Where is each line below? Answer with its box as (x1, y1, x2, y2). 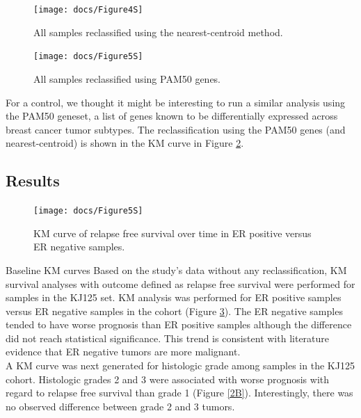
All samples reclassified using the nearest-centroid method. (33, 24, 283, 39)
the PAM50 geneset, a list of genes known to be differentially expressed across (6, 108, 338, 123)
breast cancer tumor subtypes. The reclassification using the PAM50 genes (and (6, 122, 346, 136)
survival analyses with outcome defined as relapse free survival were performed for (6, 276, 355, 291)
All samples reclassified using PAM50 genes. (33, 71, 221, 86)
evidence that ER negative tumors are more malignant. (6, 344, 241, 359)
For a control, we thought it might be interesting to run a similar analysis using (6, 95, 346, 109)
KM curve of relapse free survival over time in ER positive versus (33, 225, 312, 240)
